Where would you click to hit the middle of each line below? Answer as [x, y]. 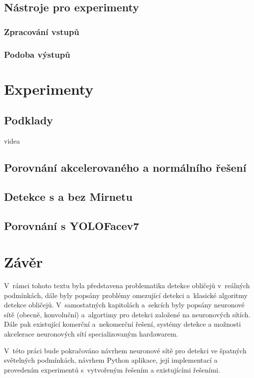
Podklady [29, 120]
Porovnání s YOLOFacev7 [72, 225]
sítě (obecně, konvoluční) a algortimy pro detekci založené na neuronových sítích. [127, 314]
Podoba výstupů [37, 54]
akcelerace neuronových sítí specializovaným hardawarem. [91, 334]
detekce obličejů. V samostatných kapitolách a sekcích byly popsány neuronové [124, 305]
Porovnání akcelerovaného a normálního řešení [125, 168]
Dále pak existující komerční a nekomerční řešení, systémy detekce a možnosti [123, 324]
